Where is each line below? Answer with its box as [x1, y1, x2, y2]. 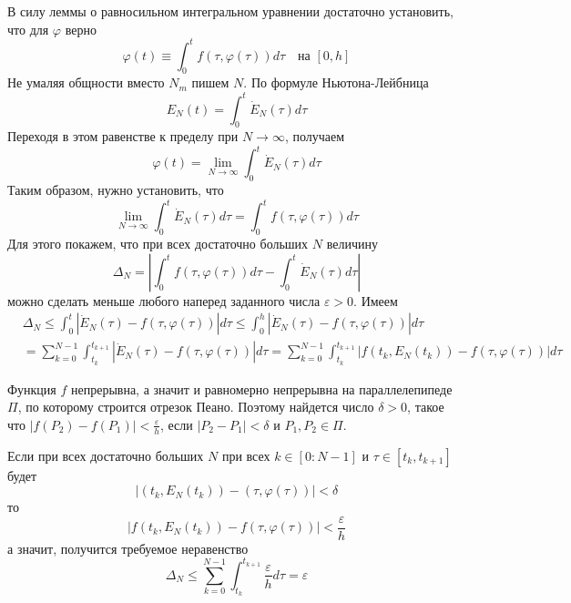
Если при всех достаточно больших [7, 445, 204, 465]
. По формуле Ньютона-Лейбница [243, 73, 429, 92]
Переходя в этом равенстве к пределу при [7, 127, 239, 146]
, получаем [284, 127, 345, 146]
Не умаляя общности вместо [7, 73, 165, 92]
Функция [7, 379, 56, 398]
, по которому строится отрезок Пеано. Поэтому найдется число [17, 397, 374, 416]
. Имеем [353, 291, 398, 310]
